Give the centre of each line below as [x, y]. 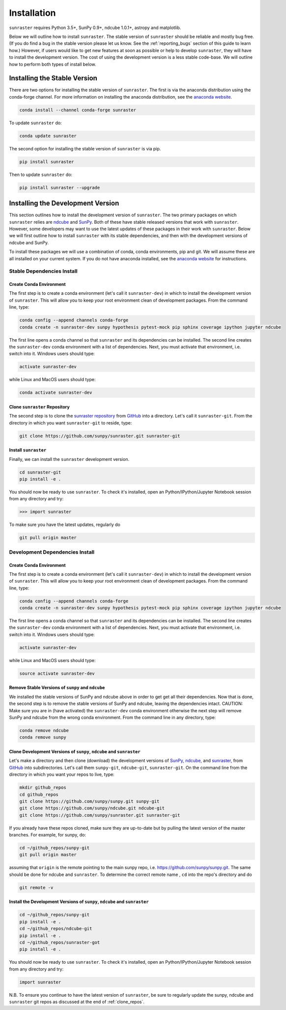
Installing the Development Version [64, 203]
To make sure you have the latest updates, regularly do [65, 524]
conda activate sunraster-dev [56, 393]
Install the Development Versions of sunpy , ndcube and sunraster [79, 902]
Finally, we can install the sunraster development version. [69, 459]
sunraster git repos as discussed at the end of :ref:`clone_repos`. [77, 1002]
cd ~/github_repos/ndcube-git [56, 929]
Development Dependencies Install [52, 552]
